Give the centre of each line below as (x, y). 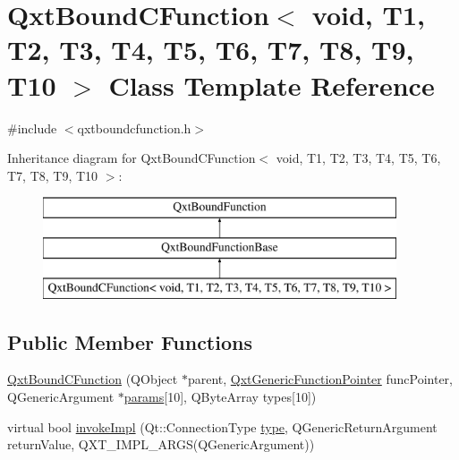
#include (32, 128)
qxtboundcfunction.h (134, 128)
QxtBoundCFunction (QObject (93, 379)
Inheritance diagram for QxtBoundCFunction (132, 158)
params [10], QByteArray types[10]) (220, 397)
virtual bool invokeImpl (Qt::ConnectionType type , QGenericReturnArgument (222, 426)
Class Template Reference (272, 85)
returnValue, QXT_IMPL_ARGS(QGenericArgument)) (161, 444)
